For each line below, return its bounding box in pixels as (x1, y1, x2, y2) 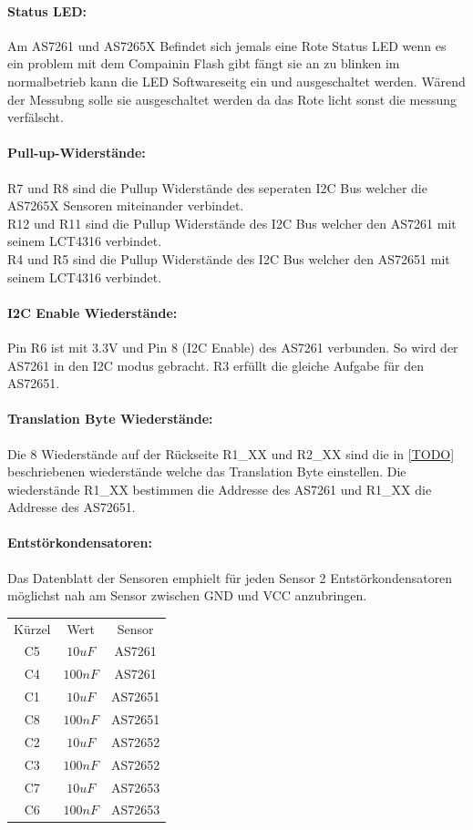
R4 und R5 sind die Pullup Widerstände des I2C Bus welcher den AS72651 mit (7, 249, 450, 268)
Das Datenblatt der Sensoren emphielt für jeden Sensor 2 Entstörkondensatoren (7, 568, 453, 587)
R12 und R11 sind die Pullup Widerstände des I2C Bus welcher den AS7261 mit (7, 213, 457, 232)
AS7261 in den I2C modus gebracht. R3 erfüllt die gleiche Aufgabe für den (7, 355, 424, 374)
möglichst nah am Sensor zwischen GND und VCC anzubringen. (7, 586, 367, 605)
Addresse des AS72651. (7, 497, 136, 517)
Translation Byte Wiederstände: (7, 409, 213, 428)
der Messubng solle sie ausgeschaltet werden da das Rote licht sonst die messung (7, 89, 457, 108)
